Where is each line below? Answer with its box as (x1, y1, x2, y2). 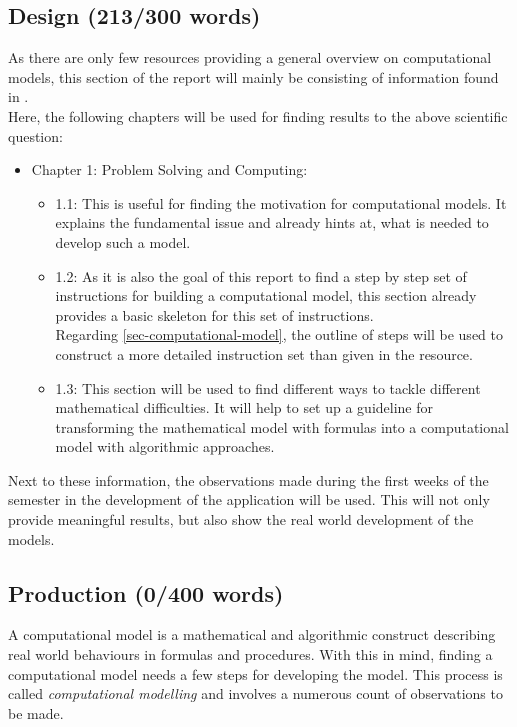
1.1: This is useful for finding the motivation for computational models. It (55, 192, 507, 213)
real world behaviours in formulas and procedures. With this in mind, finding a (8, 644, 493, 665)
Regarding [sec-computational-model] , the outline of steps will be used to (55, 324, 503, 345)
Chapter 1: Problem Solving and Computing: (31, 159, 308, 180)
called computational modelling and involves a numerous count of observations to (8, 683, 503, 704)
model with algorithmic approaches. (55, 436, 275, 457)
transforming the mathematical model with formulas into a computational (55, 416, 509, 437)
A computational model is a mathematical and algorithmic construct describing (8, 624, 496, 645)
